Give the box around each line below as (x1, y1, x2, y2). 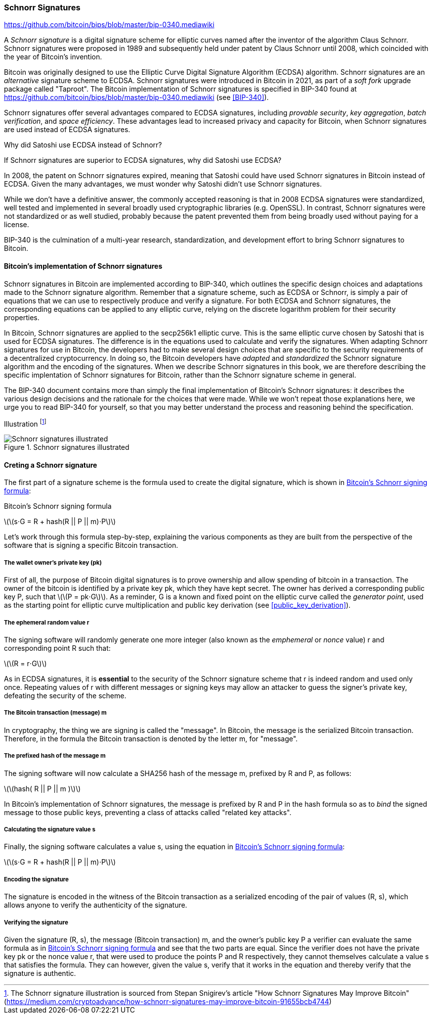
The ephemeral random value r (4, 619, 89, 626)
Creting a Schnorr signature (4, 460, 97, 469)
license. (4, 220, 29, 229)
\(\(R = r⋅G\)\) (4, 659, 47, 668)
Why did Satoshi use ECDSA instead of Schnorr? (4, 141, 162, 149)
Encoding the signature (4, 875, 69, 883)
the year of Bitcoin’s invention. (4, 52, 102, 61)
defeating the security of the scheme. (4, 691, 127, 700)
